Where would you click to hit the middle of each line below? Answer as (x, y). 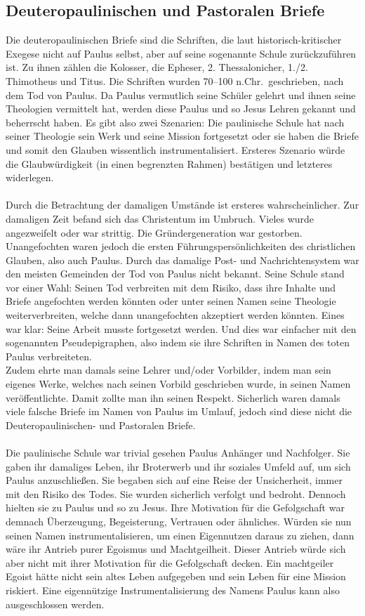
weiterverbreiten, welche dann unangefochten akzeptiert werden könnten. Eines (175, 315)
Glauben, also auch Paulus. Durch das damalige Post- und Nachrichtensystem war (182, 260)
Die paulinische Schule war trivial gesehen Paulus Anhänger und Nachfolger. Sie (178, 453)
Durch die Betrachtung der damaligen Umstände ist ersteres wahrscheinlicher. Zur (182, 205)
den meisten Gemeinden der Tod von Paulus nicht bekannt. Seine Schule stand (175, 274)
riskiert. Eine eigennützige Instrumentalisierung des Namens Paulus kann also (173, 590)
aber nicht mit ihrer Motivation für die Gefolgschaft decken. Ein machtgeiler (170, 562)
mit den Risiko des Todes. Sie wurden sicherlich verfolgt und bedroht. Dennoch (176, 493)
